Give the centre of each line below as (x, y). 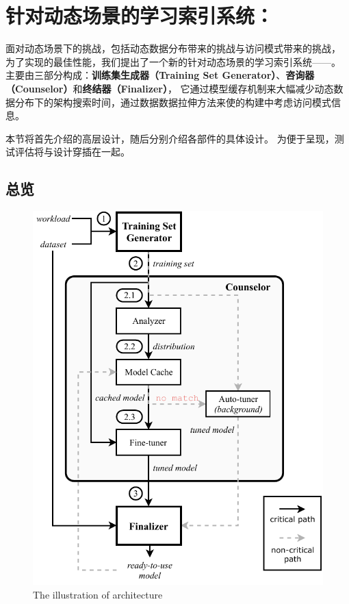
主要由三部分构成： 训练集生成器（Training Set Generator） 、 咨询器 (160, 75)
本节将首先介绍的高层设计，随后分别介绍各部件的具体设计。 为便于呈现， (170, 138)
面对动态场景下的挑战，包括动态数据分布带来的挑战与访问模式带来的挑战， (173, 48)
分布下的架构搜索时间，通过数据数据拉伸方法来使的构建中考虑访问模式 (173, 102)
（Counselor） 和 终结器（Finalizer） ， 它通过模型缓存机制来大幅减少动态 (170, 88)
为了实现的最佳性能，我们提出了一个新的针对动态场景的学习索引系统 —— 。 (173, 61)
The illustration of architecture (98, 595)
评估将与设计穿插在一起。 (72, 152)
